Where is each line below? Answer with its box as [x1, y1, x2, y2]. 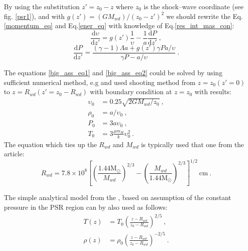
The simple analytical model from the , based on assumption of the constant [4, 192, 231, 202]
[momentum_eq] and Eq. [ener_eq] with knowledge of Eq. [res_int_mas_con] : [4, 20, 234, 31]
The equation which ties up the [4, 139, 97, 149]
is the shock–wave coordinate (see [144, 1, 244, 11]
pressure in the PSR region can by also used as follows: [4, 202, 167, 212]
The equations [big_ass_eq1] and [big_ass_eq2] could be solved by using [4, 67, 223, 77]
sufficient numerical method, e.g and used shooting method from [4, 77, 196, 87]
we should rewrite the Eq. [166, 11, 243, 21]
